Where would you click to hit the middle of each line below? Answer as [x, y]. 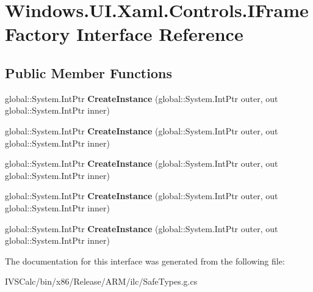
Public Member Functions [88, 72]
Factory [38, 34]
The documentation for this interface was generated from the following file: [145, 261]
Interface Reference [160, 34]
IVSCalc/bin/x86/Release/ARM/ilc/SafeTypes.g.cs [101, 281]
